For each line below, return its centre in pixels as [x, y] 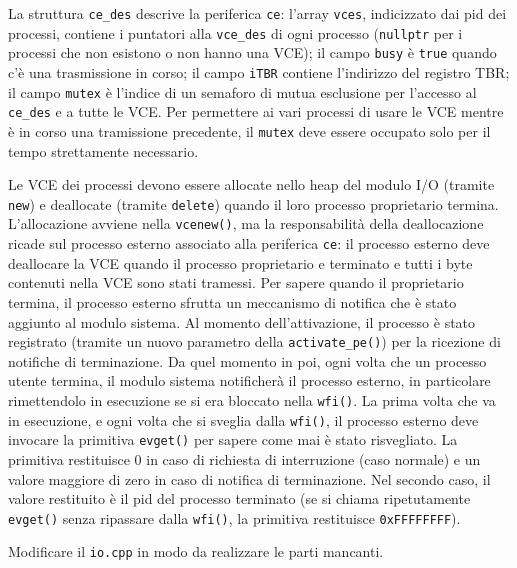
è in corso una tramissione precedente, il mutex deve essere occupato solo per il [249, 130]
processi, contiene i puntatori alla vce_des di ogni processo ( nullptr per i [235, 32]
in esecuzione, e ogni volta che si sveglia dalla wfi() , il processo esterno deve [243, 419]
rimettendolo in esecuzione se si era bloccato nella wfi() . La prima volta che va [252, 399]
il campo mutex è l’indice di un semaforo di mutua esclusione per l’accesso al [242, 91]
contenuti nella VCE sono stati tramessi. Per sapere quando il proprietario [236, 282]
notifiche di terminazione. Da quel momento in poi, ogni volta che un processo [247, 360]
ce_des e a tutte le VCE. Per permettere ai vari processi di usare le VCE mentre [256, 111]
